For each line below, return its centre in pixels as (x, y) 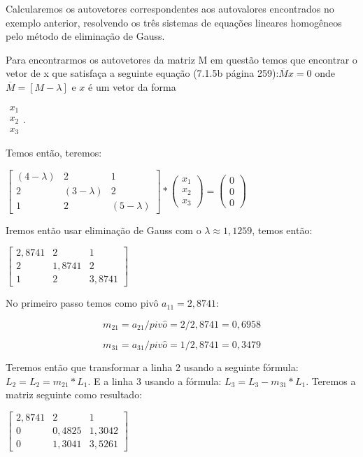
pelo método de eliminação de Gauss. (85, 36)
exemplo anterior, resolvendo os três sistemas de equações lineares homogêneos (174, 22)
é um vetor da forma (132, 86)
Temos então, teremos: (54, 153)
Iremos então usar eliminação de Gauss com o (104, 230)
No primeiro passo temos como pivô (82, 303)
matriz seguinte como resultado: (74, 394)
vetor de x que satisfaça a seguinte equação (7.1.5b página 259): (142, 73)
